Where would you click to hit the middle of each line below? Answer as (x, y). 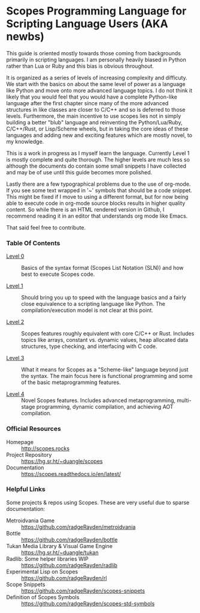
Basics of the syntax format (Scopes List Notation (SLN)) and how (102, 268)
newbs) (25, 37)
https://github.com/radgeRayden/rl (64, 578)
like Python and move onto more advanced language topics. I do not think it (99, 90)
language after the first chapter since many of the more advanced (87, 103)
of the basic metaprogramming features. (71, 382)
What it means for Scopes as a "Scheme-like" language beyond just (105, 370)
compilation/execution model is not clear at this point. (87, 310)
